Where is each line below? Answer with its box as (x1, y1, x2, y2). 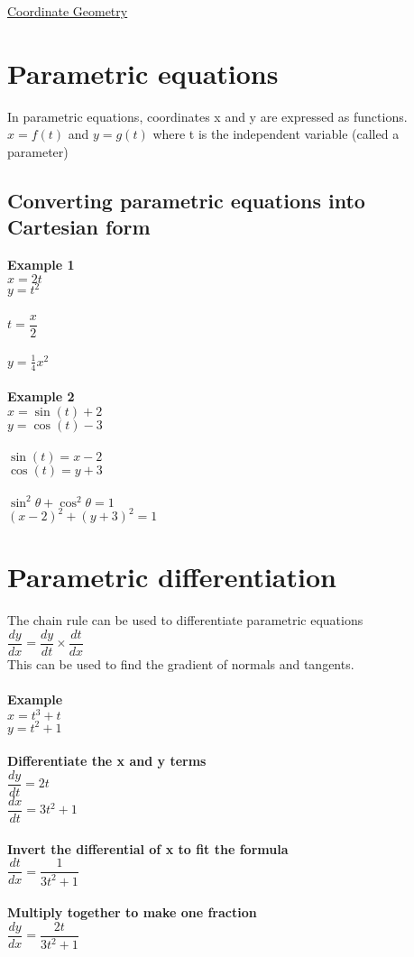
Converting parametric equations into (7, 186, 365, 214)
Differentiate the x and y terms (7, 751, 207, 770)
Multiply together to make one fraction (7, 903, 257, 922)
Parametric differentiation (7, 558, 336, 595)
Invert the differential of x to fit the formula (7, 839, 289, 858)
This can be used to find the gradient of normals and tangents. (7, 654, 354, 673)
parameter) (7, 142, 69, 161)
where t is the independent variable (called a (152, 124, 400, 143)
